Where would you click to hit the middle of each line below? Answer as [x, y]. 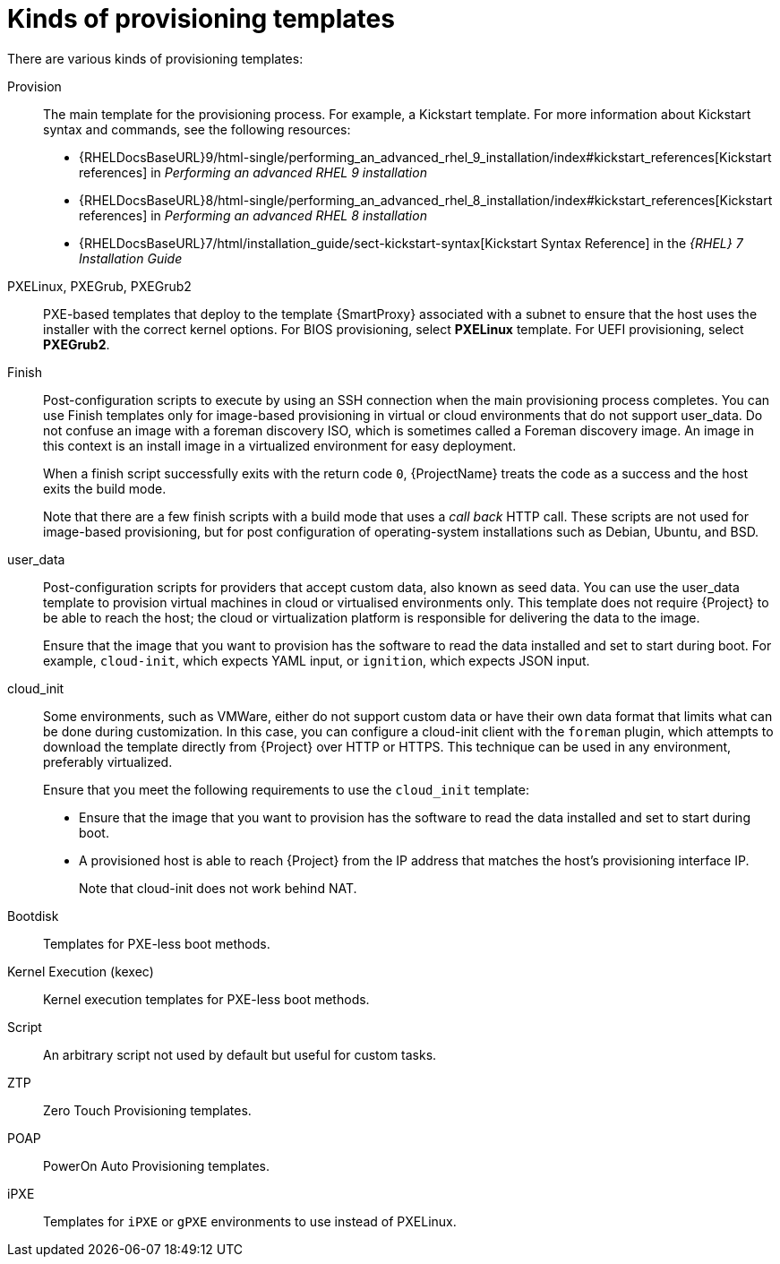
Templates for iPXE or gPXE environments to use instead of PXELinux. [250, 1221]
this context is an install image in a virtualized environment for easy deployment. [280, 445]
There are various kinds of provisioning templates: [155, 58]
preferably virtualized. [108, 761]
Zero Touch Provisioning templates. [147, 1110]
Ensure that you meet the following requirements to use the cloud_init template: [286, 789]
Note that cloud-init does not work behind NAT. [218, 888]
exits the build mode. [105, 488]
